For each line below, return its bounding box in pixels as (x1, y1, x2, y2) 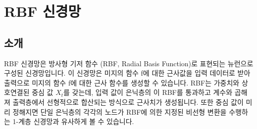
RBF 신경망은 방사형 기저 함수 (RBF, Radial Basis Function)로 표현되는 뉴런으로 (4, 58, 254, 68)
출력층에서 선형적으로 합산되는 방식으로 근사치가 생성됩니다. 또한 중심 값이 (12, 96, 244, 107)
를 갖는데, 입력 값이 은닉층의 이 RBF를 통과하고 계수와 (63, 87, 233, 97)
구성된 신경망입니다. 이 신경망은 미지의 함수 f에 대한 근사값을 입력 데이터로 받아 (4, 68, 251, 78)
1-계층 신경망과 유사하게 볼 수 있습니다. (12, 116, 134, 127)
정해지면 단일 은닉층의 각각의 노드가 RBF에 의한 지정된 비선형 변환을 (12, 106, 227, 117)
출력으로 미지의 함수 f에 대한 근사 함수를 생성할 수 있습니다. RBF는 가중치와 (4, 77, 240, 87)
